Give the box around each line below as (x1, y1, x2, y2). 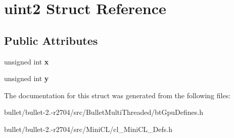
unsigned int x (4, 56, 49, 66)
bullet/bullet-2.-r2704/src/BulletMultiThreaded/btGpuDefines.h (4, 107, 204, 117)
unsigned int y (4, 73, 49, 84)
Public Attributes (4, 32, 98, 48)
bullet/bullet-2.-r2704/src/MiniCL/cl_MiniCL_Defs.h (4, 123, 172, 134)
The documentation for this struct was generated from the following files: (4, 90, 231, 100)
